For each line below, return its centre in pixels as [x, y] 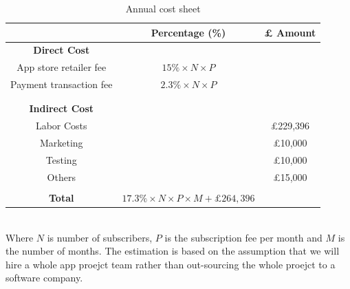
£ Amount [290, 32]
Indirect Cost [62, 108]
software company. [44, 278]
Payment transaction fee [62, 84]
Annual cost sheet [163, 8]
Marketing [61, 143]
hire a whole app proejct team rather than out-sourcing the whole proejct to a [171, 264]
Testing [61, 160]
